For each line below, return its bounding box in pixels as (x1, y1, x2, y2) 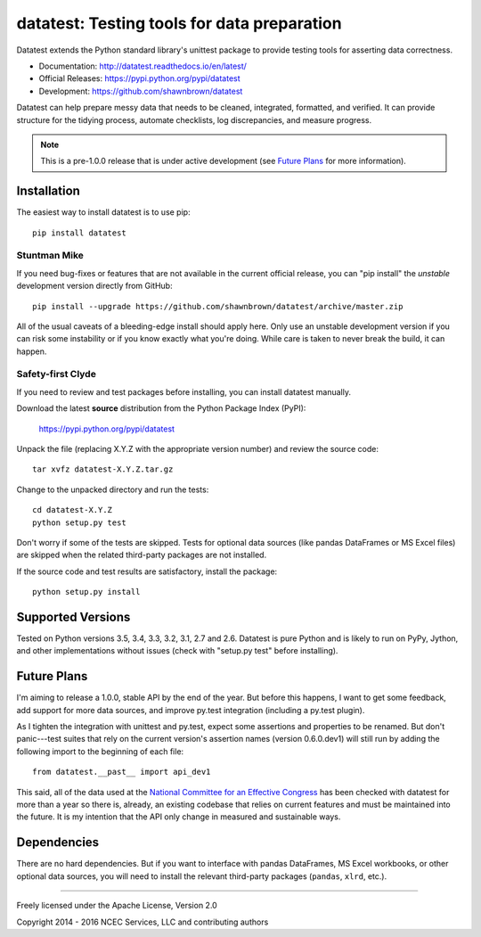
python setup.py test (32, 517, 126, 528)
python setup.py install (32, 587, 141, 597)
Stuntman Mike (16, 250, 85, 262)
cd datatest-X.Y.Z (32, 505, 113, 515)
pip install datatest (32, 227, 126, 238)
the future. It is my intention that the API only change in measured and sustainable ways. (16, 811, 341, 822)
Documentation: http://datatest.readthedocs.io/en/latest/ (38, 61, 247, 71)
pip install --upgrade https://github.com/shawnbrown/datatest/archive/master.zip (32, 301, 404, 311)
